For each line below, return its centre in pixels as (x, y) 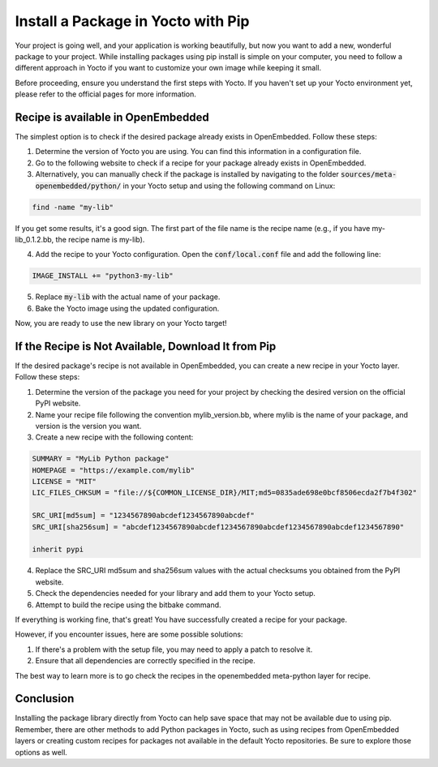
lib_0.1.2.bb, (34, 239)
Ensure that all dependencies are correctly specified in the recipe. (145, 661)
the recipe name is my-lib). (100, 239)
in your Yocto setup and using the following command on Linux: (229, 186)
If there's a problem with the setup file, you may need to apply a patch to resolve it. (174, 649)
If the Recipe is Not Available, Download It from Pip (146, 346)
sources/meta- (369, 175)
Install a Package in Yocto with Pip (132, 21)
